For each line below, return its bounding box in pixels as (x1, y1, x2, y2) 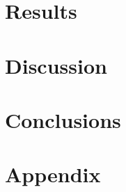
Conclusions (5, 105, 121, 134)
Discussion (5, 51, 107, 79)
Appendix (5, 160, 101, 189)
